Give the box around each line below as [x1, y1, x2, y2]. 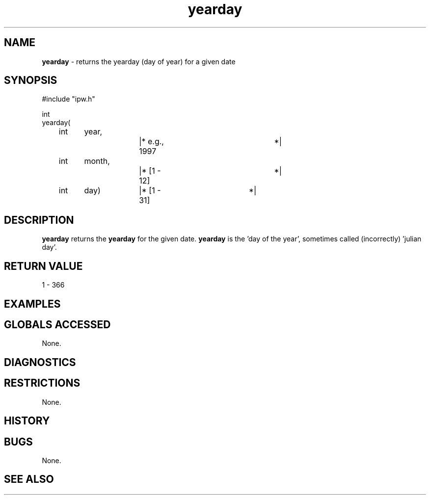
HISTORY [4, 415, 50, 427]
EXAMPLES [4, 297, 61, 310]
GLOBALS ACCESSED [4, 318, 111, 331]
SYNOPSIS [4, 74, 57, 87]
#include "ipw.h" [42, 95, 95, 104]
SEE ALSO [4, 473, 54, 486]
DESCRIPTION [4, 213, 74, 226]
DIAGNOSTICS [4, 356, 76, 368]
